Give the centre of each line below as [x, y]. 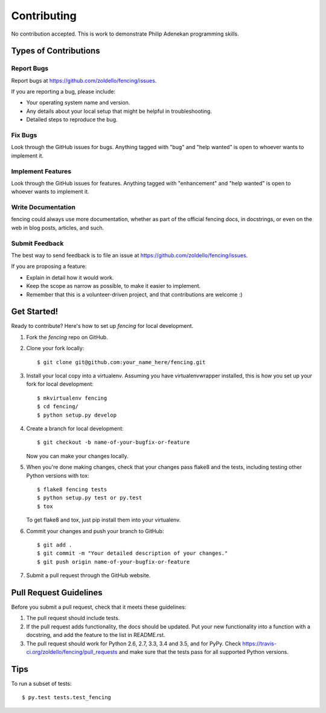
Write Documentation [43, 207]
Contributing [44, 16]
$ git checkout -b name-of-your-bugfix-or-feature [113, 443]
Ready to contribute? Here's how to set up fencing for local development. [102, 326]
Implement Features [41, 171]
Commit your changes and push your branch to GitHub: [95, 531]
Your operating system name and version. [78, 103]
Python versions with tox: [58, 475]
